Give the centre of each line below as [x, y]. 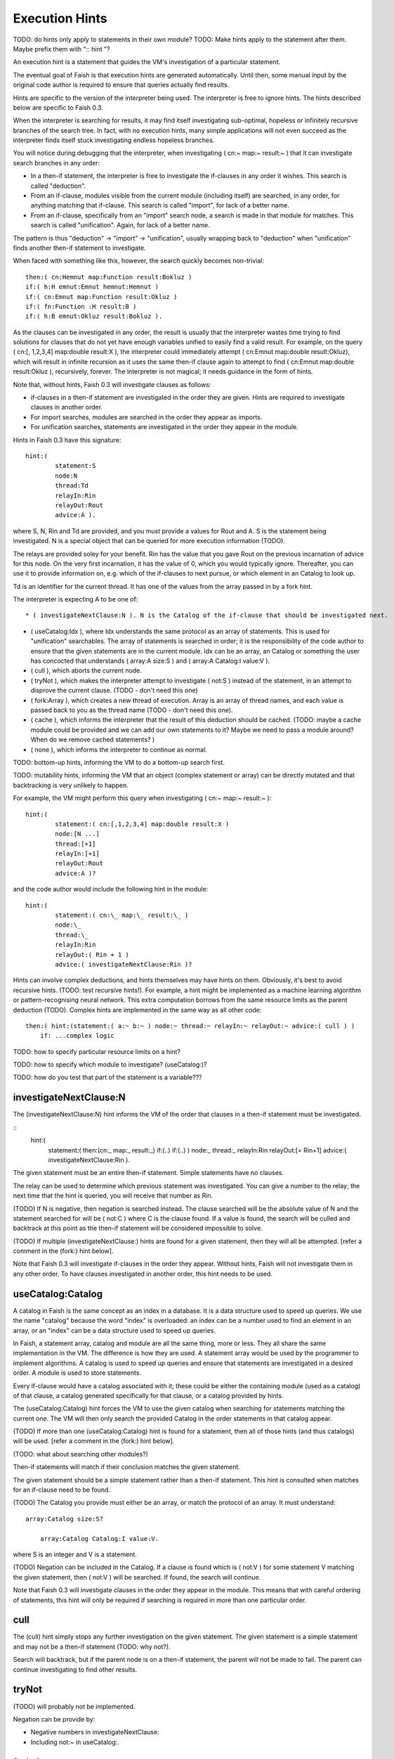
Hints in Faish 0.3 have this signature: [67, 440]
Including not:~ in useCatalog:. [75, 1742]
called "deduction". [58, 186]
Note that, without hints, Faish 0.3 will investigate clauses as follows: [112, 384]
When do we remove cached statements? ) [93, 739]
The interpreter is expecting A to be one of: [75, 599]
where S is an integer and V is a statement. [75, 1554]
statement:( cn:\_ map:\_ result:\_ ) [122, 915]
